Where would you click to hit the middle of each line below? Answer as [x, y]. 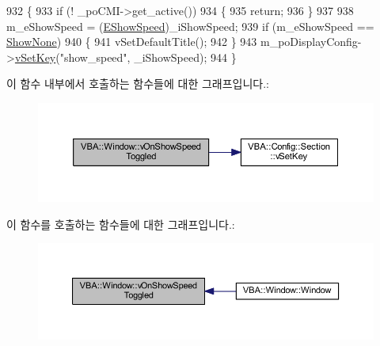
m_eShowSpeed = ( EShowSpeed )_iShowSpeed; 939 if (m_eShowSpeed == [190, 26]
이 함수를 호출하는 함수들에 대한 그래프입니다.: [121, 224]
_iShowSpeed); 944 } [185, 57]
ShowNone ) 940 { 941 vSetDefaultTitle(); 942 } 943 [132, 42]
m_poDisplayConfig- [311, 42]
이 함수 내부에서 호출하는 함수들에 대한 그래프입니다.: [138, 84]
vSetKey [35, 57]
